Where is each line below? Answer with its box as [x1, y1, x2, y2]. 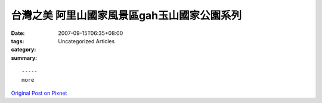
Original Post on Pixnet [11, 89, 67, 96]
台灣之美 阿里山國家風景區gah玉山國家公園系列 [11, 9, 242, 22]
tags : [11, 37, 24, 44]
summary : [11, 54, 38, 62]
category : [11, 46, 36, 53]
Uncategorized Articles [58, 37, 115, 44]
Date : [11, 30, 25, 37]
